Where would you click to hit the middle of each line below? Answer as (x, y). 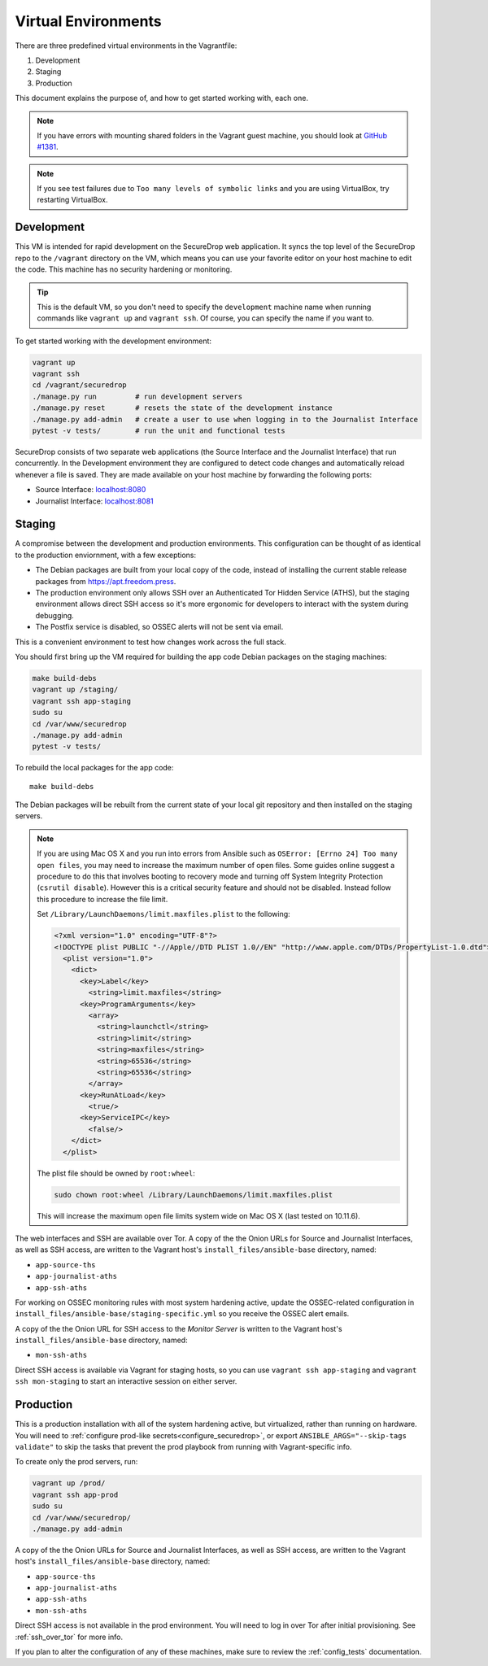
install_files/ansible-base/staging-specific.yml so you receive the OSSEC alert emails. (182, 1314)
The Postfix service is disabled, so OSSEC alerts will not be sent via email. (159, 627)
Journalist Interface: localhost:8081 (94, 501)
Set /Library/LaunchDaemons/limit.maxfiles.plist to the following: (163, 914)
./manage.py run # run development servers (137, 396)
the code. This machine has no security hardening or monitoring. (124, 269)
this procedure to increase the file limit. (102, 899)
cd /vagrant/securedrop (80, 385)
